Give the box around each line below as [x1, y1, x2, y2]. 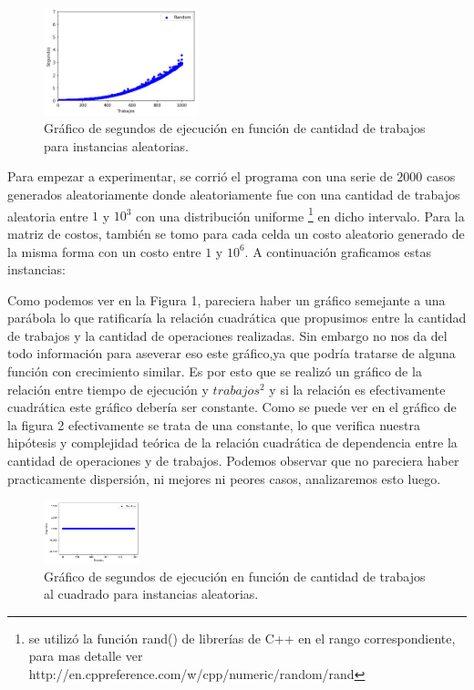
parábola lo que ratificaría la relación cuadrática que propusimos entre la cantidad [7, 308, 467, 327]
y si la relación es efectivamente [269, 379, 446, 398]
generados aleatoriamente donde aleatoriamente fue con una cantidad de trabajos [7, 185, 460, 204]
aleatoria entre [7, 206, 88, 225]
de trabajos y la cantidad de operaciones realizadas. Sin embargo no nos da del [7, 325, 448, 345]
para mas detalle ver [28, 646, 143, 665]
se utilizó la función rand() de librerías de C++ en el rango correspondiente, [28, 628, 456, 647]
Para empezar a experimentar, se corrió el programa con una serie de [7, 167, 393, 186]
